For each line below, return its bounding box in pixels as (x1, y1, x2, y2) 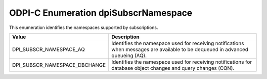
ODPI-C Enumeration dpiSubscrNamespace (9, 7, 192, 18)
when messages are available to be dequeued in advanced (111, 46, 249, 53)
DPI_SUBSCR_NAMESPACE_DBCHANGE (12, 61, 106, 68)
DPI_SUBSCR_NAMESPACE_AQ (12, 46, 85, 53)
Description (111, 33, 140, 40)
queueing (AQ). (111, 52, 147, 59)
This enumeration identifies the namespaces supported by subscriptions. (9, 25, 158, 30)
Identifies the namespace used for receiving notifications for (111, 58, 252, 65)
